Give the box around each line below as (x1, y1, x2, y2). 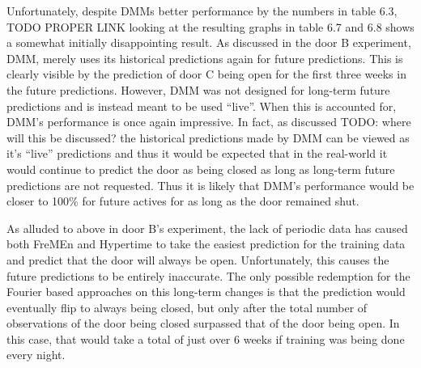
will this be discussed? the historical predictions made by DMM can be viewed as (6, 129, 410, 146)
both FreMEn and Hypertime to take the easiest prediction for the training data (6, 235, 406, 252)
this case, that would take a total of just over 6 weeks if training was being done (6, 330, 405, 347)
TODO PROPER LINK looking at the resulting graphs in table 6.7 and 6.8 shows (6, 18, 415, 35)
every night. (6, 346, 66, 363)
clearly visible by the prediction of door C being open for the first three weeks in (6, 66, 406, 82)
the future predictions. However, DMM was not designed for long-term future (6, 81, 390, 98)
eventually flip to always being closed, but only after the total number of (6, 298, 368, 315)
